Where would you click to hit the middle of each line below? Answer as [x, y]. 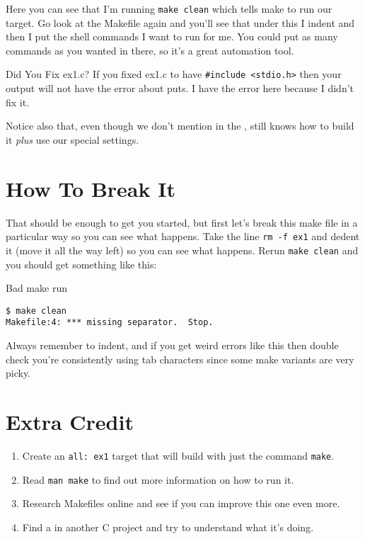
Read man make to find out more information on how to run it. [158, 479]
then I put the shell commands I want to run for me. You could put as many [172, 36]
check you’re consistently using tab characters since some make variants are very [180, 359]
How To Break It [91, 188]
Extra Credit [70, 421]
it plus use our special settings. [73, 139]
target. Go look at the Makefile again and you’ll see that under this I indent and [180, 22]
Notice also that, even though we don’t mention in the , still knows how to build [180, 126]
